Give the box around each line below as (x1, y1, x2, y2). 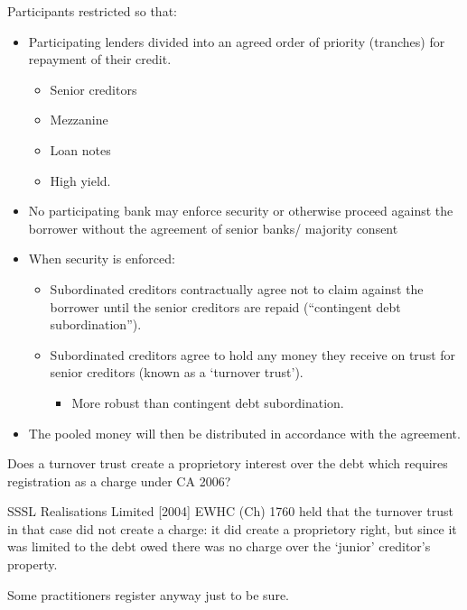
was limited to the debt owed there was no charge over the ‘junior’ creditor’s (7, 537, 431, 556)
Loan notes (50, 140, 111, 159)
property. (7, 555, 58, 574)
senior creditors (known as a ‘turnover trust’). (50, 363, 304, 382)
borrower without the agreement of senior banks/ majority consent (28, 218, 398, 237)
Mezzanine (50, 110, 108, 129)
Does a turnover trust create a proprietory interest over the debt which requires (7, 454, 448, 473)
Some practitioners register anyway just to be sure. (7, 585, 289, 604)
